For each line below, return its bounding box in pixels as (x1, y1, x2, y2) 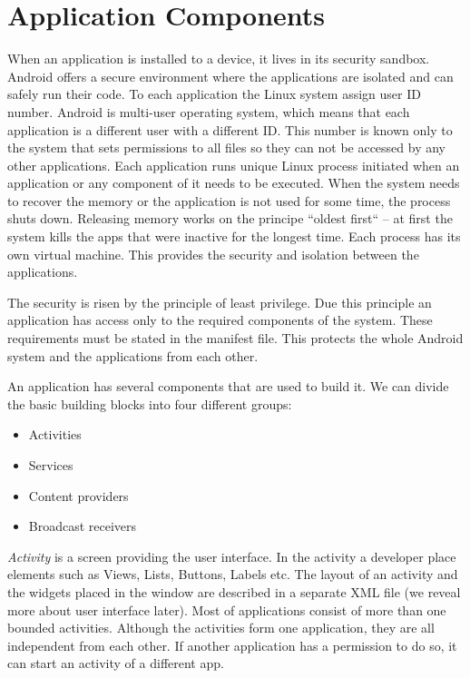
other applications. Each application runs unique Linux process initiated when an (7, 155, 460, 174)
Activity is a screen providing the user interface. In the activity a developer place (7, 546, 456, 565)
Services (28, 456, 73, 474)
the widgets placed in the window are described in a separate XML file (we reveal (7, 582, 461, 601)
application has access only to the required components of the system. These (7, 310, 433, 329)
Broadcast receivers (28, 516, 137, 536)
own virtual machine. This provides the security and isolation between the (7, 244, 419, 263)
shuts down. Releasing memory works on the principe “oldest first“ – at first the (7, 209, 453, 228)
